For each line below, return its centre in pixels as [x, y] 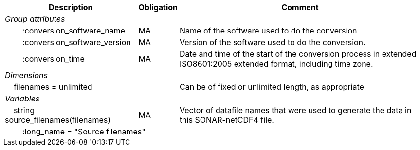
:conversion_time [54, 59]
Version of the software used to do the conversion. [273, 42]
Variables [22, 99]
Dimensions [26, 75]
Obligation [158, 7]
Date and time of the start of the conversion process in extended [298, 54]
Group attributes [35, 19]
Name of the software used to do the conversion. [270, 31]
